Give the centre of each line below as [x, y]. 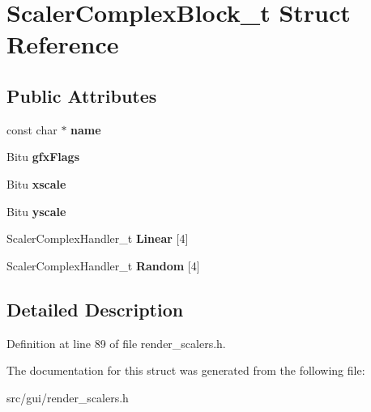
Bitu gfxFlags [43, 157]
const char [32, 129]
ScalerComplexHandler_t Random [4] [103, 265]
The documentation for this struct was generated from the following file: [186, 370]
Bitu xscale [36, 183]
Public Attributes [82, 95]
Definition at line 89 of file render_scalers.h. [116, 343]
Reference [63, 44]
